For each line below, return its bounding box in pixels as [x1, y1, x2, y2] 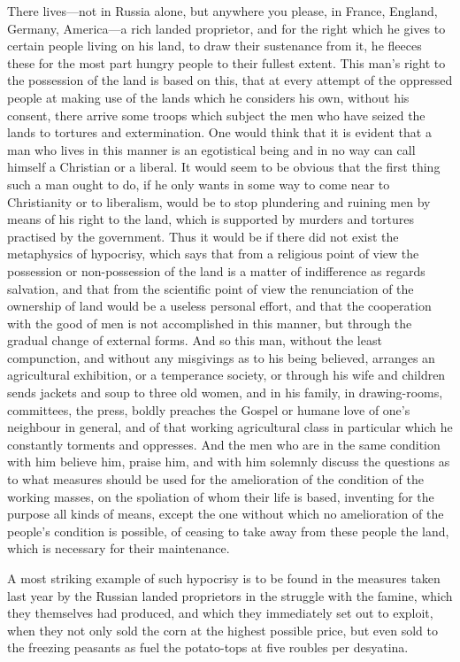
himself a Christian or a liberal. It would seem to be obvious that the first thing [7, 158, 441, 176]
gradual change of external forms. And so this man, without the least [7, 331, 382, 350]
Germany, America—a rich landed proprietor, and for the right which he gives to [7, 19, 446, 37]
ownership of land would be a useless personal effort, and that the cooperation [7, 296, 432, 315]
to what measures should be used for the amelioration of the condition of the [7, 470, 424, 489]
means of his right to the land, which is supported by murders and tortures [7, 210, 414, 228]
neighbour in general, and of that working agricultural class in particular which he [7, 418, 453, 436]
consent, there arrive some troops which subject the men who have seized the [7, 105, 425, 124]
